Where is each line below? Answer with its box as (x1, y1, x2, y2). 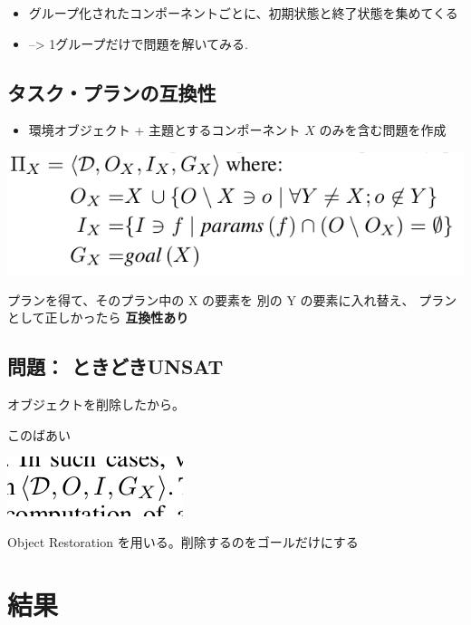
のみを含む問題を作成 (319, 120, 447, 139)
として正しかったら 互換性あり (7, 308, 189, 327)
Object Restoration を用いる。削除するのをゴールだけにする (7, 532, 359, 551)
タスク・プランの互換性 (7, 78, 216, 106)
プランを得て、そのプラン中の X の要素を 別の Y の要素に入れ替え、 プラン (7, 290, 457, 309)
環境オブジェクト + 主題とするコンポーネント (28, 120, 301, 139)
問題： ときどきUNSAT (7, 352, 224, 380)
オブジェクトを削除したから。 (7, 395, 185, 414)
